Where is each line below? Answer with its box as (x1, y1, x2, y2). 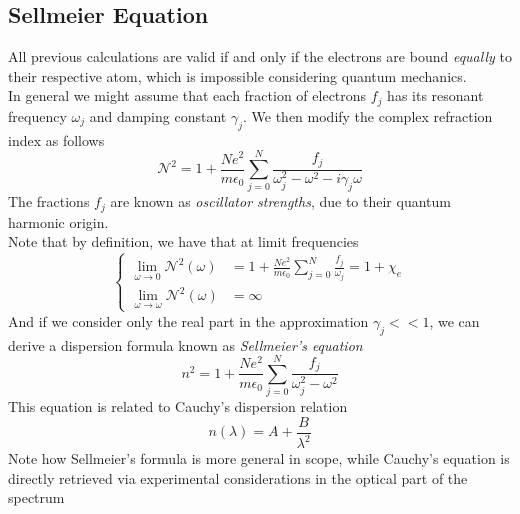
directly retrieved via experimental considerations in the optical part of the (8, 467, 468, 488)
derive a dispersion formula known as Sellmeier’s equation (8, 334, 363, 355)
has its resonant (387, 85, 484, 106)
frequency (8, 105, 67, 126)
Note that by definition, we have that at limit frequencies (8, 231, 359, 252)
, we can (429, 310, 480, 331)
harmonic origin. (8, 211, 109, 232)
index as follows (8, 129, 105, 150)
